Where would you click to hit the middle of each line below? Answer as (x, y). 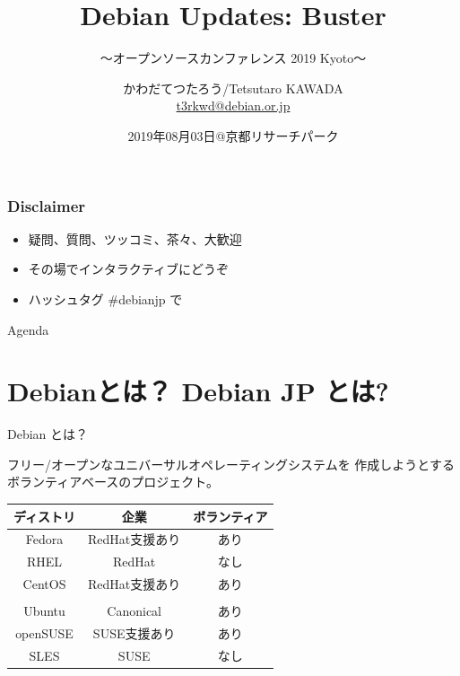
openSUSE (44, 633)
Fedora (44, 539)
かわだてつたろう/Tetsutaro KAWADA (233, 88)
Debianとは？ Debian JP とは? (198, 391)
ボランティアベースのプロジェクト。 (113, 482)
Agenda (28, 329)
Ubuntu (44, 611)
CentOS (44, 584)
